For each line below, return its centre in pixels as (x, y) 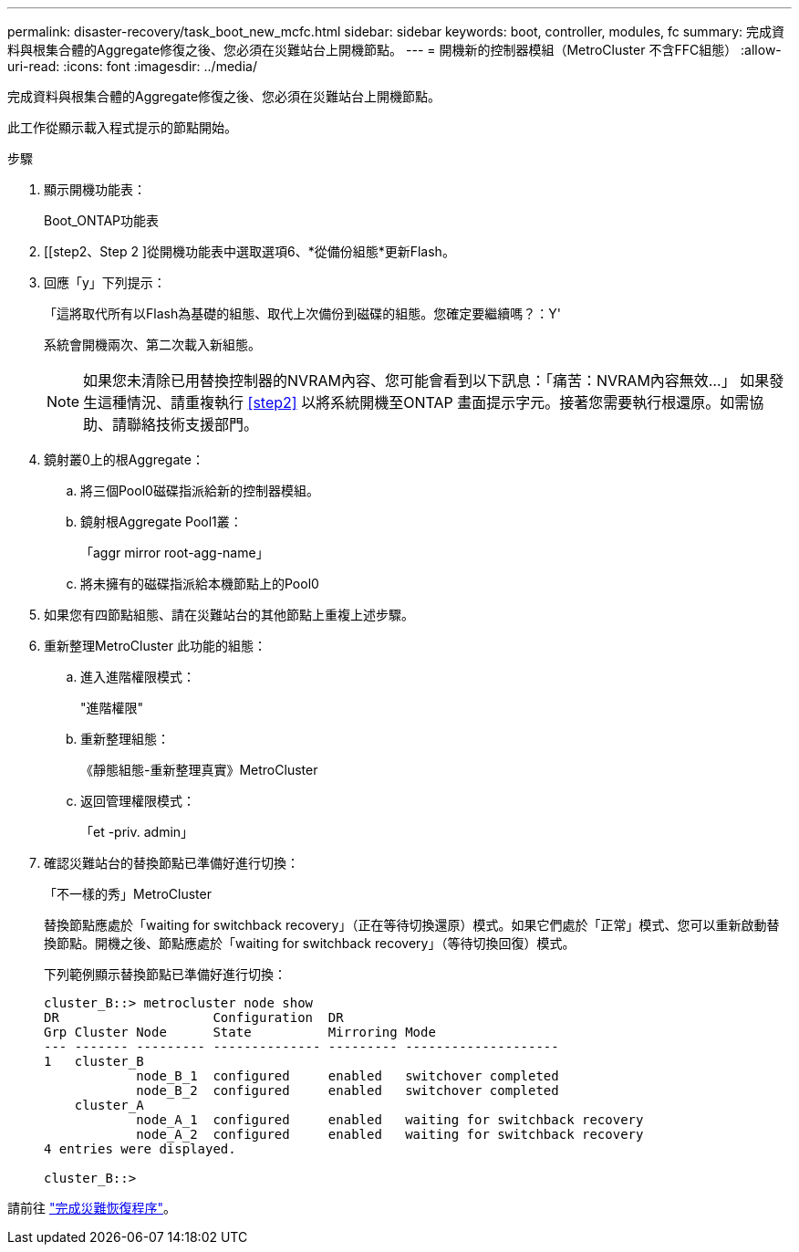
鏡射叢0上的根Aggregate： (124, 459)
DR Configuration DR (194, 1017)
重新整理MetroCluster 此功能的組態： (155, 646)
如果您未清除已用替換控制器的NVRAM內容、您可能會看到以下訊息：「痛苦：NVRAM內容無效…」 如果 (426, 381)
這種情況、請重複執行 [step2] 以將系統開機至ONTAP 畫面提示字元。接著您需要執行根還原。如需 (424, 402)
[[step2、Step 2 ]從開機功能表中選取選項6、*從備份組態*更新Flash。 (249, 251)
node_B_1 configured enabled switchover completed (348, 1076)
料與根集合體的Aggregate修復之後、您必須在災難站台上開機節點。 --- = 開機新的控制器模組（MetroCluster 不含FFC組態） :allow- (394, 50)
